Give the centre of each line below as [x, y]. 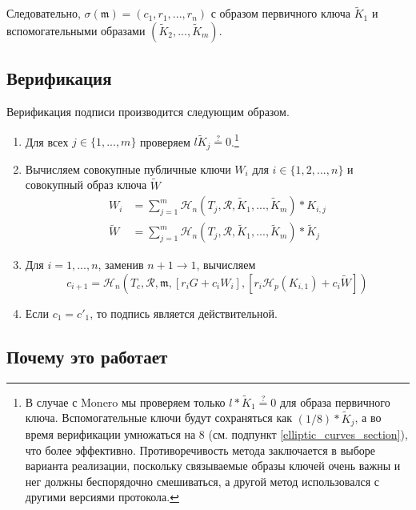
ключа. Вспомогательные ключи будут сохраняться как [158, 418]
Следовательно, [44, 13]
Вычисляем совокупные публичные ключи [128, 169]
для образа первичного [335, 402]
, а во [368, 418]
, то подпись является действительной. [184, 313]
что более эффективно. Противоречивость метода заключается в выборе [200, 450]
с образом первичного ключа [280, 13]
